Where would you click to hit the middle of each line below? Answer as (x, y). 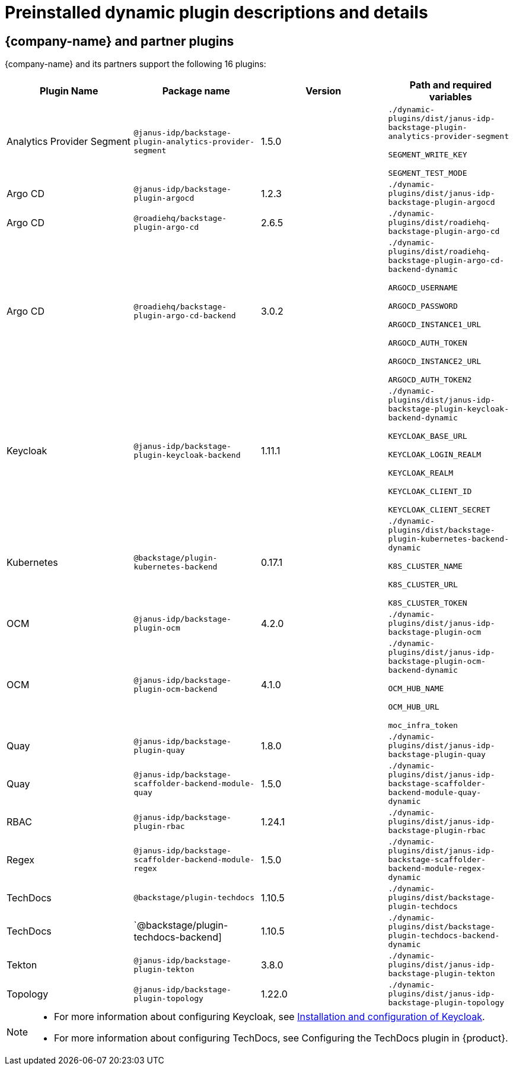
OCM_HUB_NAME (416, 689)
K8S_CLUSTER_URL (423, 585)
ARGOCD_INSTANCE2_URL (435, 362)
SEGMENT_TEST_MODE (428, 173)
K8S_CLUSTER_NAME (425, 566)
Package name (196, 91)
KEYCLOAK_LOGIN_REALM (435, 455)
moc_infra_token (423, 726)
